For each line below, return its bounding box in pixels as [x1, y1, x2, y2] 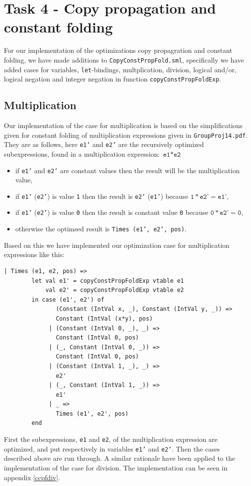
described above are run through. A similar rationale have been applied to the [4, 453, 235, 463]
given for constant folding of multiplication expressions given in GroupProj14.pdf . [4, 130, 248, 140]
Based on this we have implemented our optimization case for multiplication [4, 240, 230, 250]
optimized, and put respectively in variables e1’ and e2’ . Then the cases [4, 443, 220, 454]
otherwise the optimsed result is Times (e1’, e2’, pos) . [15, 224, 187, 234]
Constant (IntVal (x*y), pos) [56, 315, 153, 322]
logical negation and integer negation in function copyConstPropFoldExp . [4, 74, 221, 84]
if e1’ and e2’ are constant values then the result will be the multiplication [15, 165, 240, 175]
